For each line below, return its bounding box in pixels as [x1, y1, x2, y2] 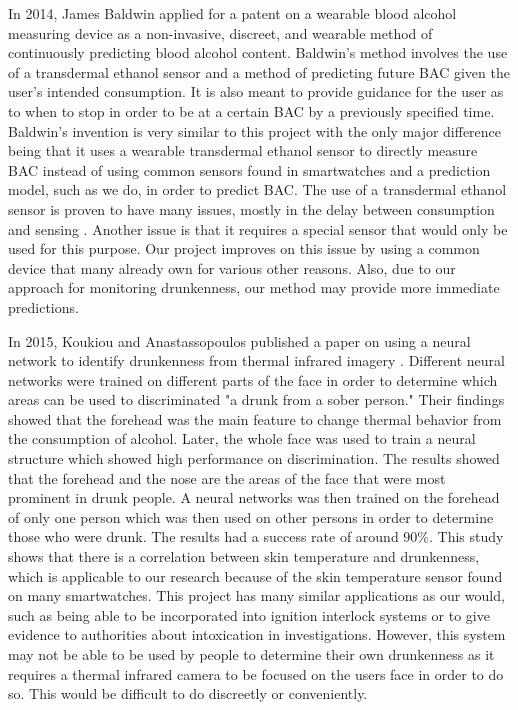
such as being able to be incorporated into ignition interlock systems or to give [8, 604, 490, 625]
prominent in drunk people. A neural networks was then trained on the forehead [8, 487, 500, 508]
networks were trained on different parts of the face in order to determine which [8, 369, 498, 390]
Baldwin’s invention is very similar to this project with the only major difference [8, 120, 502, 141]
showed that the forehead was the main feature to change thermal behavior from [8, 408, 502, 429]
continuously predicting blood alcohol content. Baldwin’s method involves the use [8, 42, 508, 63]
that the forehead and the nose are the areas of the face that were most [8, 467, 446, 488]
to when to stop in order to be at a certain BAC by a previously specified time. [8, 100, 495, 121]
